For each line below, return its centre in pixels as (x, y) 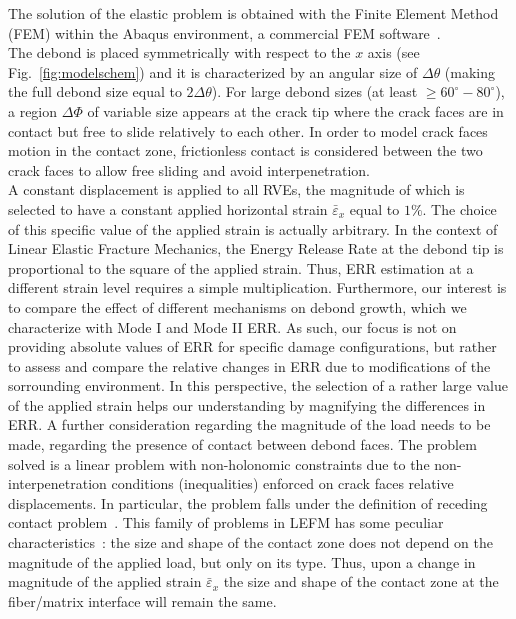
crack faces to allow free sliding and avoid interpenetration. (189, 169)
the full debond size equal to (95, 91)
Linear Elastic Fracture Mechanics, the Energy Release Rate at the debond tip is (256, 248)
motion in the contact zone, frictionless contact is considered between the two (245, 150)
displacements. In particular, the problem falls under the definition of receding (248, 502)
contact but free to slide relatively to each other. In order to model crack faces (248, 130)
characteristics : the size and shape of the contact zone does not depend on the (250, 542)
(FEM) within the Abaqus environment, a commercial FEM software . (224, 32)
